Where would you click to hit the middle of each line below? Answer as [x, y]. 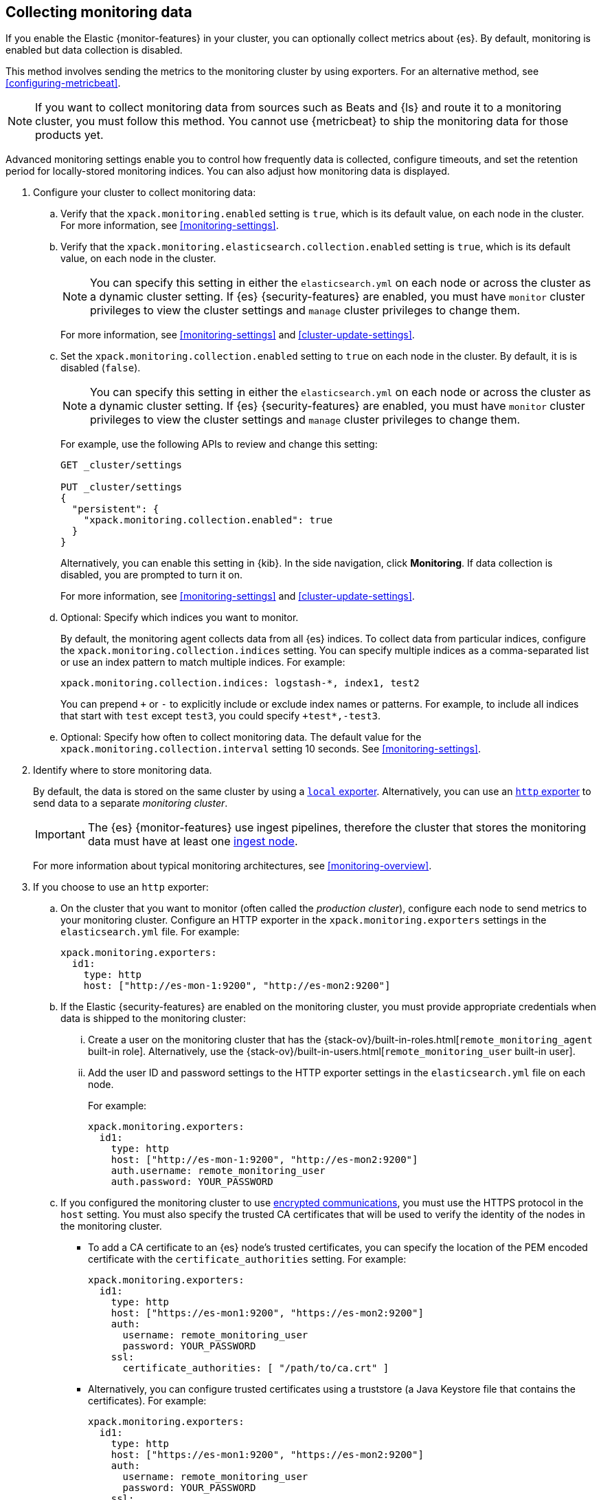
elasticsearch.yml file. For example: [150, 932]
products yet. [69, 135]
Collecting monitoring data [99, 12]
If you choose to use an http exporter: [121, 887]
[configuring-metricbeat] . [63, 83]
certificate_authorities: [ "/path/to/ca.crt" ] [256, 1368]
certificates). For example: [147, 1401]
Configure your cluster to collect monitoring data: [145, 193]
